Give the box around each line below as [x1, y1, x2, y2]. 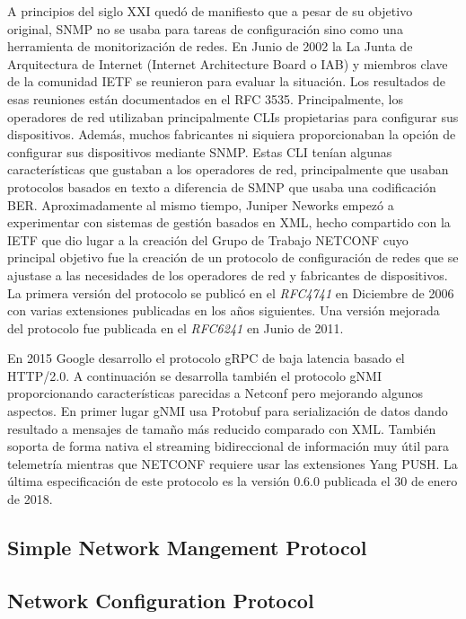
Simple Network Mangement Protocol [7, 534, 367, 562]
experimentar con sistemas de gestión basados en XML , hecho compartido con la [7, 213, 451, 232]
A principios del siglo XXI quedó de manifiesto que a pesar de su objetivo [7, 2, 413, 20]
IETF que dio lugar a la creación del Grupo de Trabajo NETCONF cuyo [7, 230, 409, 249]
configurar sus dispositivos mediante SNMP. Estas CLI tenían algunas [7, 142, 392, 161]
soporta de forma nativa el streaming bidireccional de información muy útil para [7, 437, 449, 455]
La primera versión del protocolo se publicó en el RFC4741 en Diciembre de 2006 [7, 283, 454, 302]
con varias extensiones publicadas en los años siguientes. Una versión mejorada [7, 301, 440, 320]
